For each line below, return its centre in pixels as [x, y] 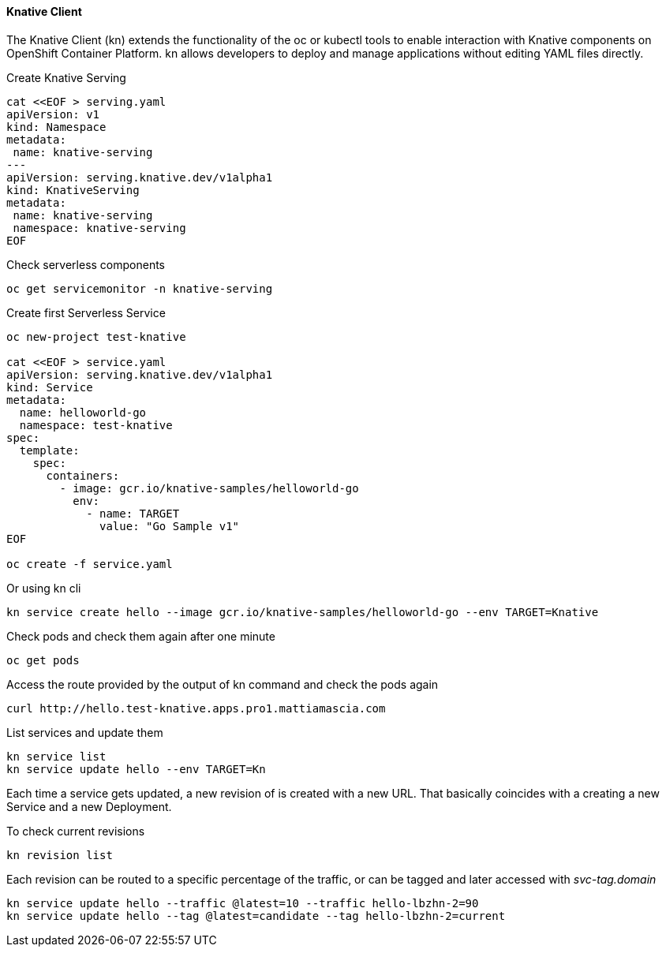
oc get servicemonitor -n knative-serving [140, 288]
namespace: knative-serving [99, 228]
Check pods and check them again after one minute [141, 636]
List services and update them [85, 732]
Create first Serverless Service [86, 312]
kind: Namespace [56, 127]
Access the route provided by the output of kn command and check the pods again [223, 684]
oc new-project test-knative [96, 336]
